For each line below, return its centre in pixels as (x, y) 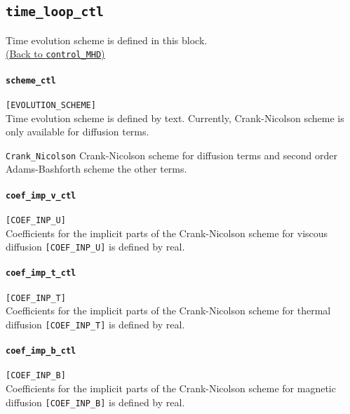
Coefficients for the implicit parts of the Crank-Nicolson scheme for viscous (167, 233)
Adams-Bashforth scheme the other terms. (96, 169)
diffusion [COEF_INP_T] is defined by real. (95, 324)
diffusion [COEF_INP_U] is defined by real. (95, 247)
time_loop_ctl (55, 12)
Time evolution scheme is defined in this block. (107, 40)
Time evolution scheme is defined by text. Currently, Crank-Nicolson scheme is (175, 118)
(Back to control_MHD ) (55, 54)
